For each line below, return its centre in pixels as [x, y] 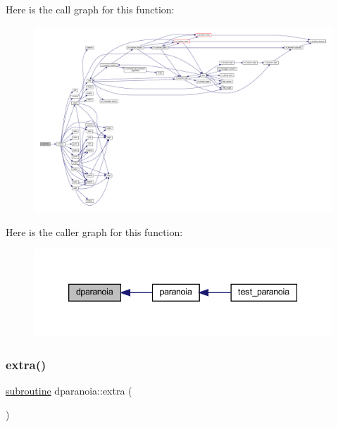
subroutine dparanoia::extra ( [69, 391]
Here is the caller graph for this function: [94, 231]
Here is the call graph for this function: [90, 9]
